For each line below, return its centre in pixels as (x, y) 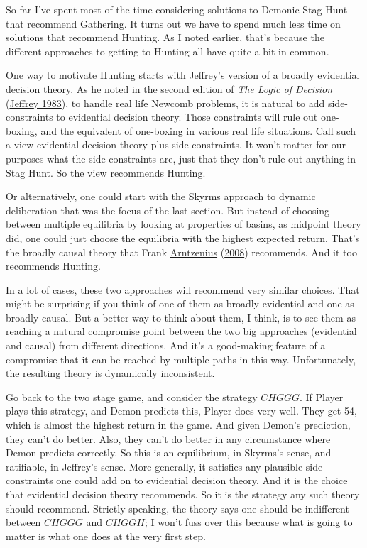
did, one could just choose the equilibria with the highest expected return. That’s (183, 237)
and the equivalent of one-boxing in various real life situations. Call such (198, 130)
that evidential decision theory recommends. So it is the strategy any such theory (183, 494)
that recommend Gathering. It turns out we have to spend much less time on (173, 23)
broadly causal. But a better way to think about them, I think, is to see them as (181, 317)
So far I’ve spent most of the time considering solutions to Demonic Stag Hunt (177, 9)
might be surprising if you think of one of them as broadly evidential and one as (180, 303)
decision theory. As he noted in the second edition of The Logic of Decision (169, 88)
